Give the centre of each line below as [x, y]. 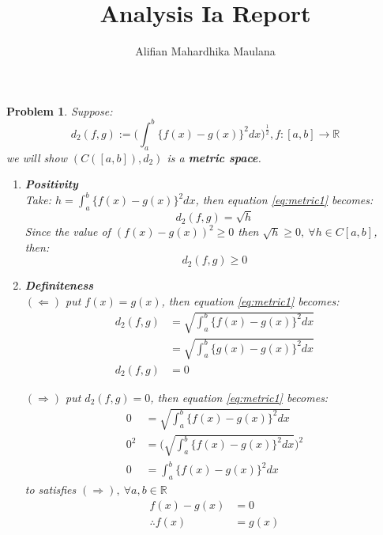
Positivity [51, 184]
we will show [37, 157]
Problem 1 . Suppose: [60, 110]
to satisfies [51, 489]
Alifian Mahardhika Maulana [205, 51]
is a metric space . [214, 157]
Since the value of [68, 231]
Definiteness [59, 285]
